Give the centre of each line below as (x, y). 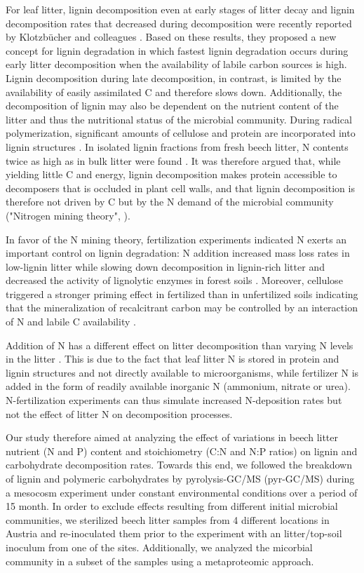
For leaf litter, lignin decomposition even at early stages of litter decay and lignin (180, 9)
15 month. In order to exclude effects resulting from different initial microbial (172, 506)
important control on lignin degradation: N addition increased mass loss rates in (178, 253)
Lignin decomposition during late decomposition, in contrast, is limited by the (174, 77)
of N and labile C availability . (71, 322)
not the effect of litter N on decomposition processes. (119, 413)
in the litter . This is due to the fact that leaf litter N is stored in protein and (173, 359)
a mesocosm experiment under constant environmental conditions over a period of (182, 492)
